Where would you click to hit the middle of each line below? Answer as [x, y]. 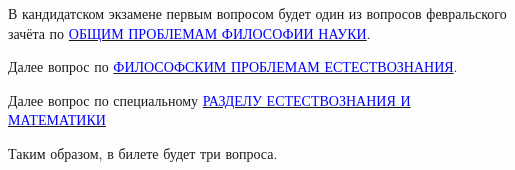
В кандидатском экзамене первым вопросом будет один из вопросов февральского [257, 13]
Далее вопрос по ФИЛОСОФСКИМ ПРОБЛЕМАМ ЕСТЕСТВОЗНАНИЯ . [233, 66]
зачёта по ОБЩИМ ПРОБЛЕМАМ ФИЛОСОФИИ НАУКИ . [189, 32]
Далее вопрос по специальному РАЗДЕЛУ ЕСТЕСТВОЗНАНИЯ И [209, 99]
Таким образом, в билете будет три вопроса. [143, 152]
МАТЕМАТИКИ [57, 119]
